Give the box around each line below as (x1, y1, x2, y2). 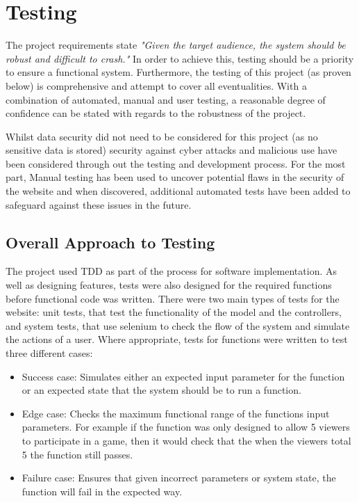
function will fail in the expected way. (22, 484, 183, 498)
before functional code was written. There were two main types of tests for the (6, 291, 340, 305)
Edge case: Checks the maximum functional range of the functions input (22, 406, 330, 420)
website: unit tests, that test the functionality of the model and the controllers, (6, 305, 342, 319)
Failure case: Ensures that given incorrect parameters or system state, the (22, 470, 336, 485)
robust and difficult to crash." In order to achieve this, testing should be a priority (6, 51, 354, 65)
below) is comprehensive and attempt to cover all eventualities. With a (6, 78, 307, 93)
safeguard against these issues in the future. (6, 197, 192, 211)
